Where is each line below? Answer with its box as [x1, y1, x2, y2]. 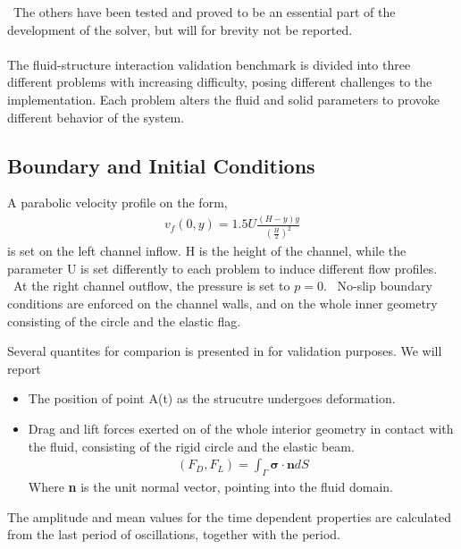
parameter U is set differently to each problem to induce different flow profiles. [7, 258, 438, 277]
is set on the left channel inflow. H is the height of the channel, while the [7, 241, 407, 260]
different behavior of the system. [7, 107, 185, 126]
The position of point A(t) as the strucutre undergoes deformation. [28, 389, 396, 408]
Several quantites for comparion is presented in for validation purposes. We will [7, 342, 442, 360]
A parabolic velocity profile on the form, [7, 193, 228, 212]
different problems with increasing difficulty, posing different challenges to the [7, 72, 432, 91]
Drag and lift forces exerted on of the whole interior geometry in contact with [28, 418, 454, 437]
